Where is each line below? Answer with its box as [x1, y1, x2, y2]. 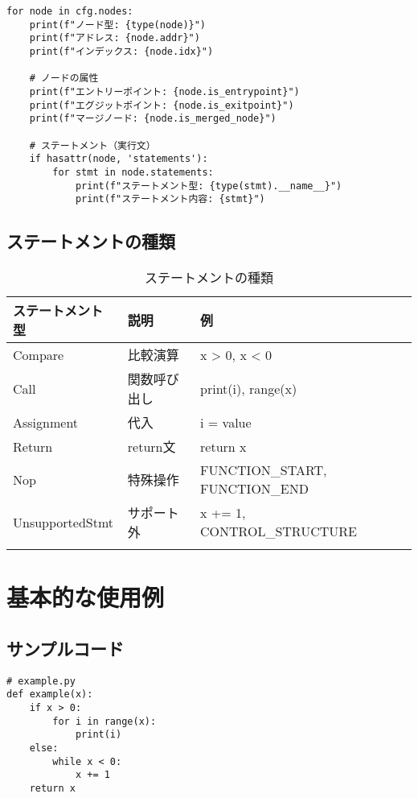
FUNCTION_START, [200, 461, 327, 480]
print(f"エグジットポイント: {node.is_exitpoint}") [29, 99, 294, 111]
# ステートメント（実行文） [29, 139, 156, 151]
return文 [127, 437, 176, 457]
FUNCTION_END [200, 479, 309, 498]
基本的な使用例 [6, 581, 165, 614]
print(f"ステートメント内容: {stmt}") [75, 193, 265, 205]
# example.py [6, 675, 76, 687]
